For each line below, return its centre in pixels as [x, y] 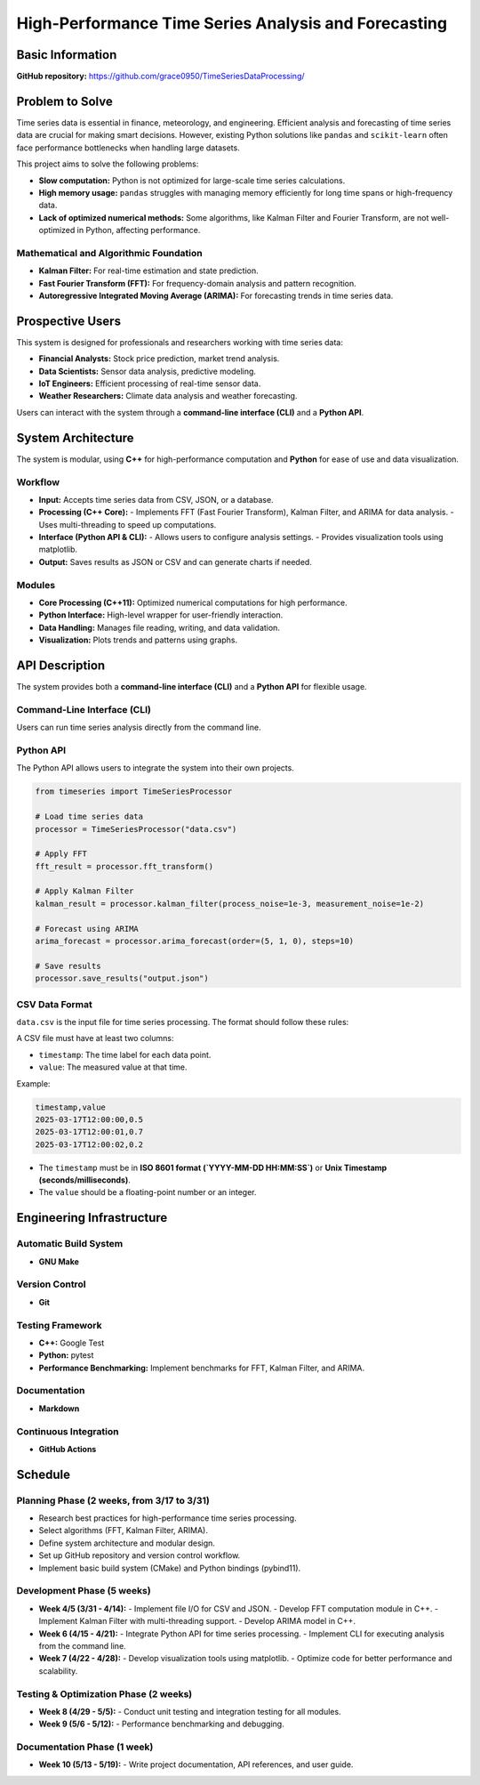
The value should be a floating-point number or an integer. [148, 1192]
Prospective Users [69, 321]
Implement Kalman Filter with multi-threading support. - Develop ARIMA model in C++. [197, 1621]
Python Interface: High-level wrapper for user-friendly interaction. [161, 615]
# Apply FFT [61, 854]
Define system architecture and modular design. [127, 1543]
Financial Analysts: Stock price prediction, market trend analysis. [159, 359]
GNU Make [59, 1261]
